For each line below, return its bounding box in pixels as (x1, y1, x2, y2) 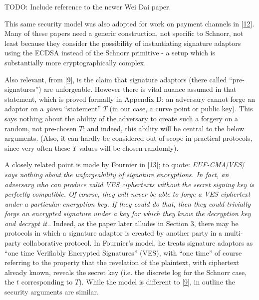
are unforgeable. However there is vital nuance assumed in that (43, 84, 237, 94)
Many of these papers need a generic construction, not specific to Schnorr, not (4, 28, 244, 38)
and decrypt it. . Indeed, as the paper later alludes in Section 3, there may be (4, 218, 239, 228)
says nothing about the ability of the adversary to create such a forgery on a (4, 113, 238, 123)
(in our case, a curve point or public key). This (109, 103, 253, 114)
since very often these (4, 142, 70, 153)
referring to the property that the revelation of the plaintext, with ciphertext (4, 257, 240, 268)
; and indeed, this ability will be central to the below (83, 123, 245, 133)
